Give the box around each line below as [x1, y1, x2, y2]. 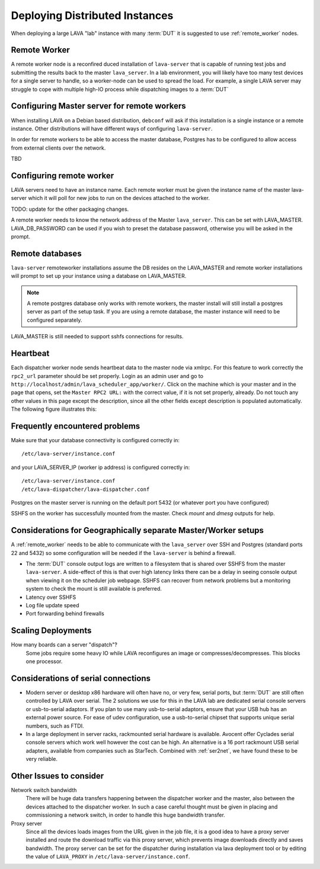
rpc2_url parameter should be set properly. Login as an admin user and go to [11, 372, 204, 379]
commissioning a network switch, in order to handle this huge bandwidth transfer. [25, 811, 225, 819]
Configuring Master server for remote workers [11, 101, 186, 111]
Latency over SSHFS [25, 594, 76, 601]
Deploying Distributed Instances [11, 9, 174, 22]
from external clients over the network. [11, 144, 106, 151]
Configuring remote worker [11, 170, 114, 180]
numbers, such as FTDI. [25, 722, 84, 730]
